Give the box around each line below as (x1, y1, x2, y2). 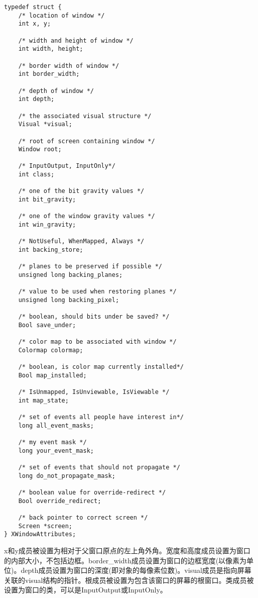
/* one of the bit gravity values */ (18, 187, 145, 195)
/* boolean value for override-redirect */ (18, 489, 166, 496)
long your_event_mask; (18, 447, 94, 454)
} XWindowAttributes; (4, 531, 76, 538)
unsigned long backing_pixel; (18, 296, 119, 304)
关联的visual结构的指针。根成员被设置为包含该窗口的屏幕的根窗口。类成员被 (4, 574, 254, 585)
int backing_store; (18, 246, 83, 254)
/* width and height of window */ (18, 37, 134, 44)
